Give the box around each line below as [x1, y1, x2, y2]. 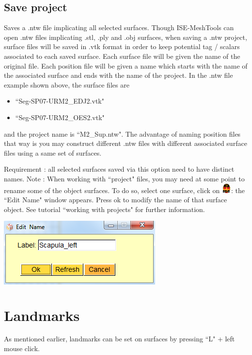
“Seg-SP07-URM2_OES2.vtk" [15, 112, 105, 122]
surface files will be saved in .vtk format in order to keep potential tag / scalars [4, 41, 240, 52]
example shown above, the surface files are [4, 79, 129, 89]
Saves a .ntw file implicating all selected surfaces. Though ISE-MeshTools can [4, 22, 234, 33]
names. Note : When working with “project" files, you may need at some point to [4, 173, 245, 183]
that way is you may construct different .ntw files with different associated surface [4, 138, 247, 148]
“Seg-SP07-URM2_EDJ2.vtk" [15, 96, 104, 106]
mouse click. [4, 343, 40, 353]
